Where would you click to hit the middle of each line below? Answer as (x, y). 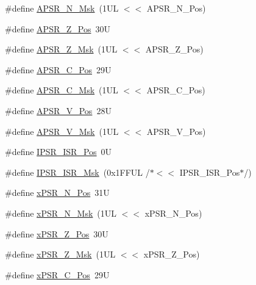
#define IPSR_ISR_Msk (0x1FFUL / (77, 172)
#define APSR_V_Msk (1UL (62, 131)
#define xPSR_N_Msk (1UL (61, 213)
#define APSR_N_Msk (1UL (62, 8)
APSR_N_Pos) (176, 8)
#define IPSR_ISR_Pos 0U (59, 152)
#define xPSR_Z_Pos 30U (57, 233)
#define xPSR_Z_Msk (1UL (60, 254)
